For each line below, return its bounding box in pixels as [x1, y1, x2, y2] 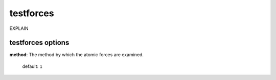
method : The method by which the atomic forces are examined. [9, 52, 144, 58]
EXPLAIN [9, 25, 29, 31]
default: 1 [22, 63, 43, 69]
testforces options [9, 38, 70, 47]
